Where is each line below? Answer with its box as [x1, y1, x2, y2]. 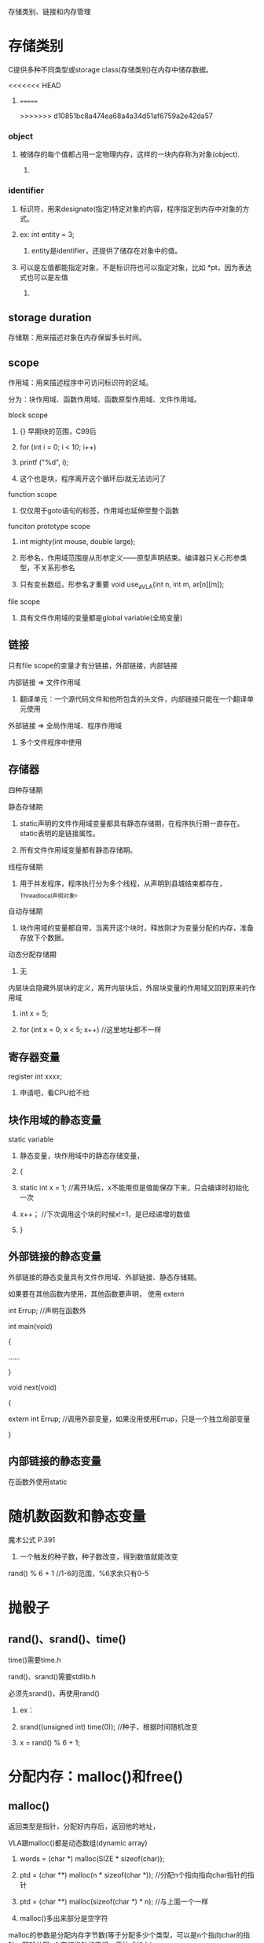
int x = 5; [19, 1009, 49, 1018]
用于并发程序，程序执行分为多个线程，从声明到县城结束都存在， [19, 879, 226, 888]
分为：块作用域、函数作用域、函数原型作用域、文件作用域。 [8, 394, 201, 404]
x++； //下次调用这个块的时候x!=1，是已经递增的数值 [19, 1209, 191, 1219]
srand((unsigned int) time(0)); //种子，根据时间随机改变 [19, 1722, 199, 1731]
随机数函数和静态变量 [8, 1507, 147, 1525]
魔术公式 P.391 [8, 1534, 56, 1545]
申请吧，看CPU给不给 [19, 1088, 90, 1097]
